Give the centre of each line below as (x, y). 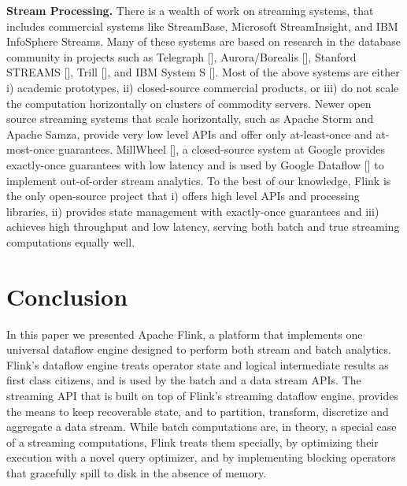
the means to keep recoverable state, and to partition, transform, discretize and (198, 411)
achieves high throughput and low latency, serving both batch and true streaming (203, 226)
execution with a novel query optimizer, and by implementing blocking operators (201, 457)
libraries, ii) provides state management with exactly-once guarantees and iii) (193, 211)
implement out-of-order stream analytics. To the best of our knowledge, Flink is (199, 180)
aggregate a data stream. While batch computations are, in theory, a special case (202, 427)
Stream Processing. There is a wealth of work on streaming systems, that (190, 10)
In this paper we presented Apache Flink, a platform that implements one (185, 334)
